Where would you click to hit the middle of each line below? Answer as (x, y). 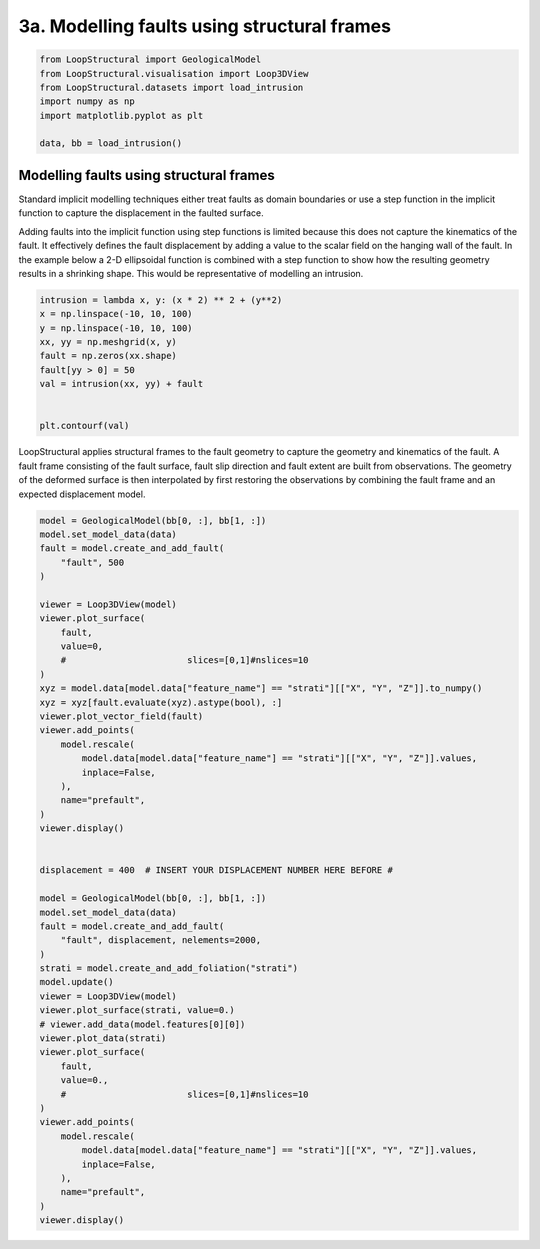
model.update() (76, 982)
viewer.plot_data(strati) (103, 1038)
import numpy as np (87, 101)
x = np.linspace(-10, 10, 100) (116, 314)
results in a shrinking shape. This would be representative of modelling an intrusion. (191, 273)
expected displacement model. (82, 494)
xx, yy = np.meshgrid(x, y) (108, 342)
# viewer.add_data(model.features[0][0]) (142, 1024)
